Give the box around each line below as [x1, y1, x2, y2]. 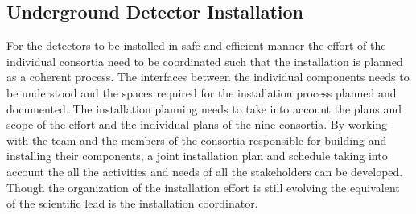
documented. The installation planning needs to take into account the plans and [6, 100, 402, 117]
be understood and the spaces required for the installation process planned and [6, 84, 397, 101]
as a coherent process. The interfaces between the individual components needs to [6, 68, 410, 85]
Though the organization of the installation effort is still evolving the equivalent [6, 179, 400, 195]
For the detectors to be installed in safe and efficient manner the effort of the [6, 37, 386, 54]
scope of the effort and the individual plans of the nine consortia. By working [6, 116, 388, 133]
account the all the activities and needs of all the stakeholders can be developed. [6, 163, 403, 179]
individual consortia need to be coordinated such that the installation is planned [6, 52, 403, 69]
